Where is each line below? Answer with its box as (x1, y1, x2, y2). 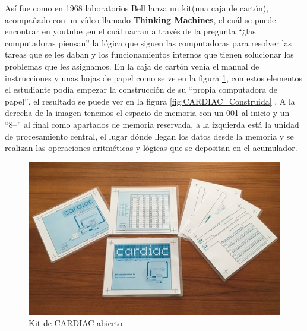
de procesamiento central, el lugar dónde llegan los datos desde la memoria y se (5, 130, 294, 142)
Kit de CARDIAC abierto (29, 317, 122, 329)
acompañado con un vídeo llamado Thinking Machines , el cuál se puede (5, 13, 276, 26)
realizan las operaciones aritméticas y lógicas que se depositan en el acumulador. (5, 141, 297, 154)
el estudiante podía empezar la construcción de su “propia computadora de (5, 83, 277, 96)
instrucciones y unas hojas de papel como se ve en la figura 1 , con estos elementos (5, 71, 303, 84)
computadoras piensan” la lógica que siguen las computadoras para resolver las (5, 36, 292, 49)
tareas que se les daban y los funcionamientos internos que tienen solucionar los (5, 48, 294, 61)
